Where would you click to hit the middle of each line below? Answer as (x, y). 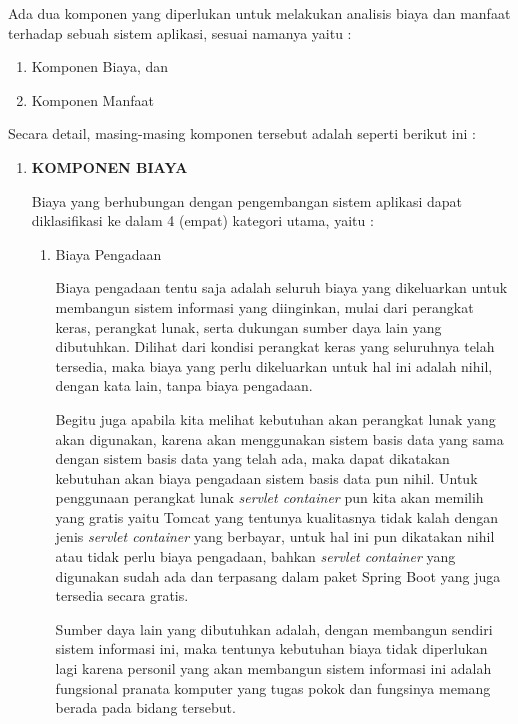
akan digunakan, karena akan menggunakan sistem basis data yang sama (279, 438)
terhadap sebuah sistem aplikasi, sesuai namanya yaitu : (180, 32)
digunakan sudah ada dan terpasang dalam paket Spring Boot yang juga (278, 575)
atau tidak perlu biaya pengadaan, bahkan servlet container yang (255, 556)
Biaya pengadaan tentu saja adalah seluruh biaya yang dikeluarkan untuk (281, 287)
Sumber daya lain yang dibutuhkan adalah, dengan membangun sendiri (274, 628)
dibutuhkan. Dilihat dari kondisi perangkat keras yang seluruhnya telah (275, 346)
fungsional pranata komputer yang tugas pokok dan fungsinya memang (273, 687)
